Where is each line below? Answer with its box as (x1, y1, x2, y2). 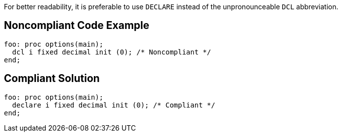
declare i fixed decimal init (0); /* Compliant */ (12, 101, 215, 109)
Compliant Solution (4, 72, 100, 85)
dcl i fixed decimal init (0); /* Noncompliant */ (12, 48, 211, 56)
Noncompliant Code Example (4, 19, 149, 32)
